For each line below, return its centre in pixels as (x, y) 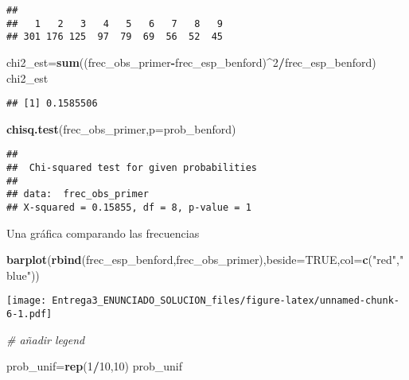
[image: (27, 301)
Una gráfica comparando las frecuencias (103, 233)
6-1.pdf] (29, 314)
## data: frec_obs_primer (78, 194)
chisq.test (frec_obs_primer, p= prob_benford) (121, 128)
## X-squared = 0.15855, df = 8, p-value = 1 (129, 208)
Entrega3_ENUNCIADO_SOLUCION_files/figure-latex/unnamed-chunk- (226, 301)
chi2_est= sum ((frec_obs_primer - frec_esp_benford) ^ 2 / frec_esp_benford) (191, 62)
